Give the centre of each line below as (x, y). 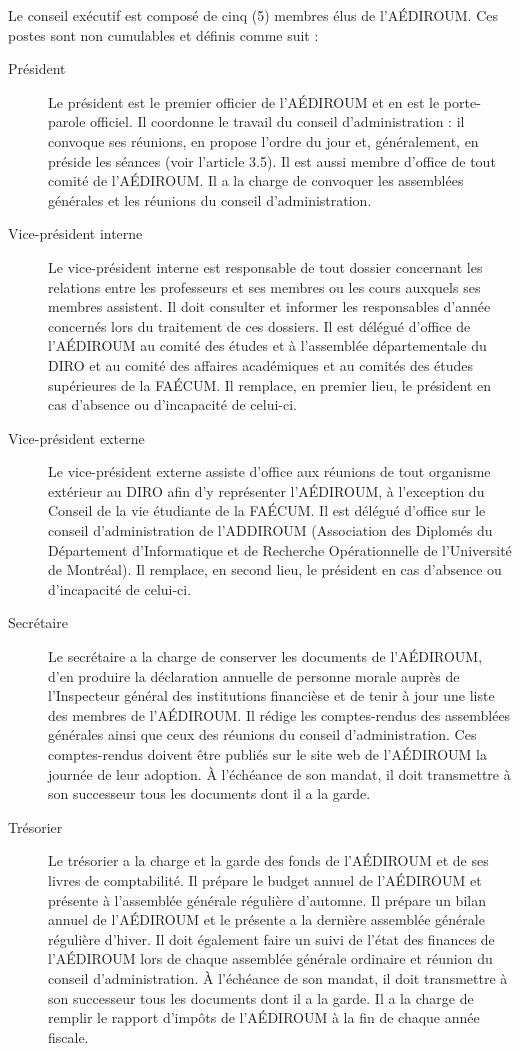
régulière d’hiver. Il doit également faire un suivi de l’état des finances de (271, 938)
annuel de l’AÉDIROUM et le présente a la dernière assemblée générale (266, 919)
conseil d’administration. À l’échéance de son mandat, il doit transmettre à (278, 977)
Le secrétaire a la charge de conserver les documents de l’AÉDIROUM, (265, 656)
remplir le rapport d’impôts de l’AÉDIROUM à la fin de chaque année (264, 1017)
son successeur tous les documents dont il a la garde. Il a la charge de (261, 997)
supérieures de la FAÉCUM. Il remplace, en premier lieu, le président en (270, 384)
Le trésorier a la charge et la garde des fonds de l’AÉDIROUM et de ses (268, 860)
